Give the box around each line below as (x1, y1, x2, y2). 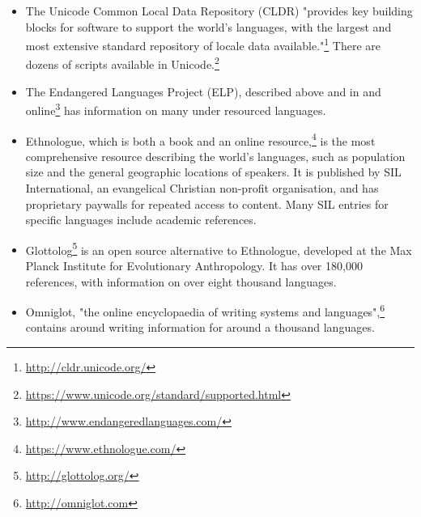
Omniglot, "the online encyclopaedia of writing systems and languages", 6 (25, 301, 385, 320)
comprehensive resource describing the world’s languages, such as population (25, 147, 406, 164)
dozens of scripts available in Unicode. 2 (25, 53, 219, 73)
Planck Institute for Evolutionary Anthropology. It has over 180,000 (25, 257, 363, 273)
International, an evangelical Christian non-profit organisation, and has (25, 179, 379, 196)
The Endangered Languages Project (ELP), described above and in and (25, 83, 381, 100)
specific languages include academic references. (25, 211, 257, 228)
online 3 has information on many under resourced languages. (25, 100, 326, 118)
